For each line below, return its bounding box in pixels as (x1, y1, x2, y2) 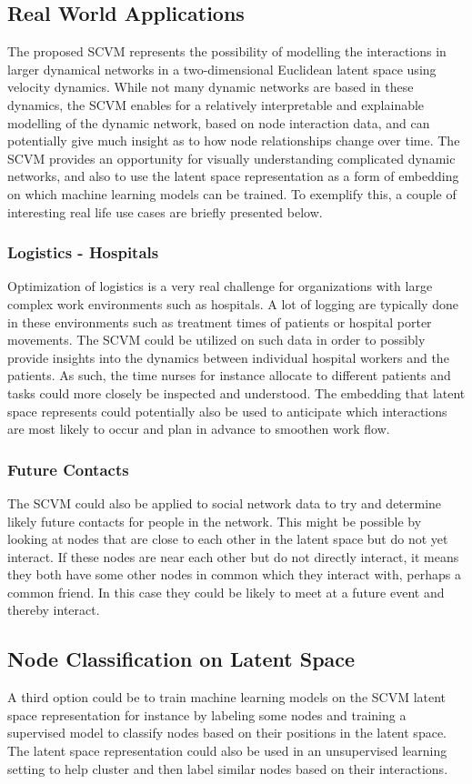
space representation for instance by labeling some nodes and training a (7, 705, 407, 724)
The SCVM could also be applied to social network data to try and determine (7, 493, 442, 512)
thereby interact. (7, 600, 100, 619)
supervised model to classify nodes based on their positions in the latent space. (7, 723, 447, 742)
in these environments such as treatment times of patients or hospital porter (7, 312, 432, 331)
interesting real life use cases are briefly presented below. (7, 202, 323, 221)
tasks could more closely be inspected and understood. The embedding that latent (7, 383, 466, 402)
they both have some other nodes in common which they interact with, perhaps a (7, 565, 461, 584)
